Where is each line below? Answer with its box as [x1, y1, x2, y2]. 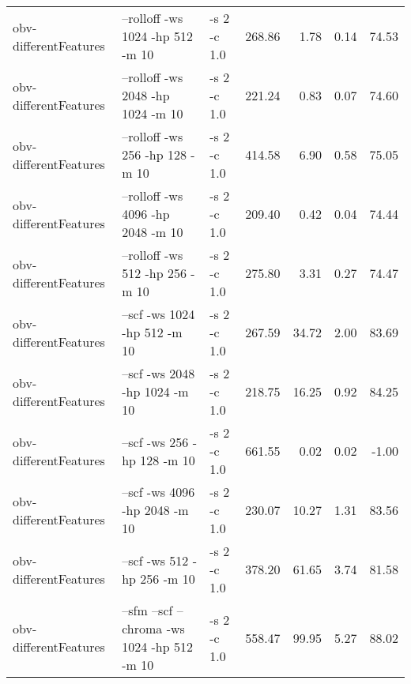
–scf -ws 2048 [122, 364, 195, 382]
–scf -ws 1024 [122, 305, 195, 323]
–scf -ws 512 [122, 551, 189, 569]
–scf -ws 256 [122, 432, 189, 451]
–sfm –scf [122, 601, 173, 619]
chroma [122, 619, 163, 637]
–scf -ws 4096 [122, 483, 195, 501]
